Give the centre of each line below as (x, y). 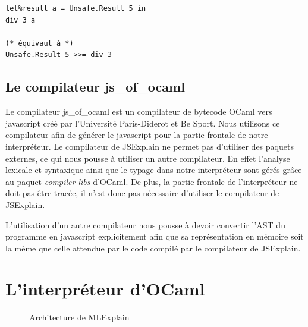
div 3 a (21, 20)
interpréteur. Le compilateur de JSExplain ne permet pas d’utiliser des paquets (150, 146)
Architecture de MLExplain (79, 317)
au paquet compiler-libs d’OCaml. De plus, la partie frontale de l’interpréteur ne (152, 181)
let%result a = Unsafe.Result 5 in (76, 8)
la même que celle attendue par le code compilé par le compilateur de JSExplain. (153, 248)
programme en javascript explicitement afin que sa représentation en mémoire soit (155, 236)
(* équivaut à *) (40, 43)
